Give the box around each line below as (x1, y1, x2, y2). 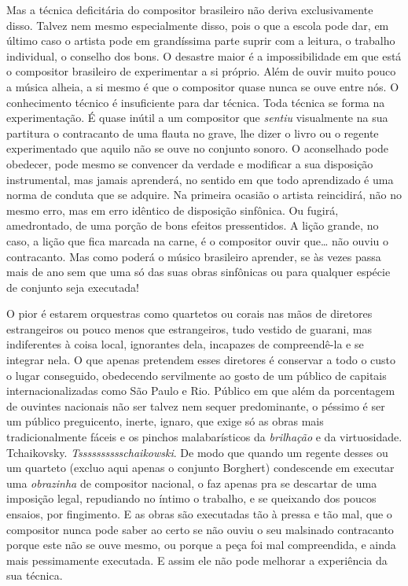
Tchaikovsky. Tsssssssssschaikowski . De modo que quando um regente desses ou (6, 444, 388, 460)
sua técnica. (6, 567, 63, 584)
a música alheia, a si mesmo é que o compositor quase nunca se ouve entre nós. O (6, 78, 399, 94)
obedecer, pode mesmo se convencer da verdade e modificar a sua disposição (6, 155, 373, 171)
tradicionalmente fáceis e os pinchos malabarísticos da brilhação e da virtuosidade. (6, 429, 402, 445)
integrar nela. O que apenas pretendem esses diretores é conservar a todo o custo (6, 352, 396, 368)
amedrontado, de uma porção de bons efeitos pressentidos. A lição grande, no (6, 217, 379, 234)
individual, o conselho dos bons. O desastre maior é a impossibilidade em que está (6, 47, 402, 64)
